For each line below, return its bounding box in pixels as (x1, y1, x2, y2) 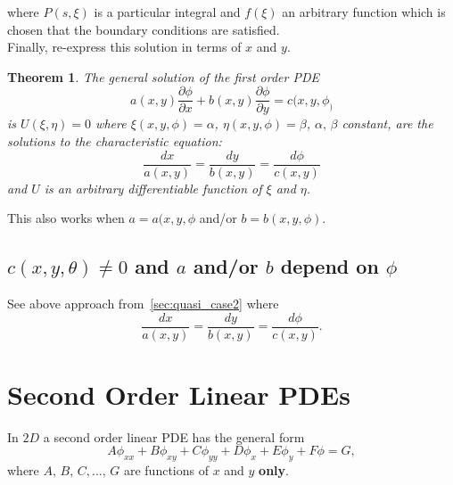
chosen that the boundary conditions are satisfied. (7, 20, 280, 38)
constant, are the (342, 114, 433, 133)
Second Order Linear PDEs (7, 375, 350, 412)
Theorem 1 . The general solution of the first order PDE (7, 67, 320, 86)
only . (259, 461, 289, 480)
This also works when (7, 209, 125, 227)
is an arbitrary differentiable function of (44, 178, 262, 197)
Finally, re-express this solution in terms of (7, 37, 242, 56)
